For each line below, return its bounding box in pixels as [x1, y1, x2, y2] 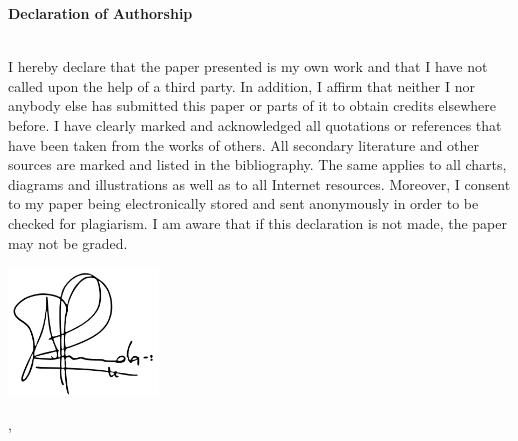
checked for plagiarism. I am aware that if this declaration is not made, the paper [8, 212, 507, 233]
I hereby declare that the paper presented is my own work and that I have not [8, 56, 488, 77]
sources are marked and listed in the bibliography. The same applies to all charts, [8, 154, 507, 175]
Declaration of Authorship [8, 3, 193, 23]
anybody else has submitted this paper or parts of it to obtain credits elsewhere [8, 95, 497, 116]
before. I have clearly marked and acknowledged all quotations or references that [8, 114, 502, 135]
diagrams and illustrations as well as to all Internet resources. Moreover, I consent [8, 173, 511, 194]
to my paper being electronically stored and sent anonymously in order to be [8, 193, 479, 214]
